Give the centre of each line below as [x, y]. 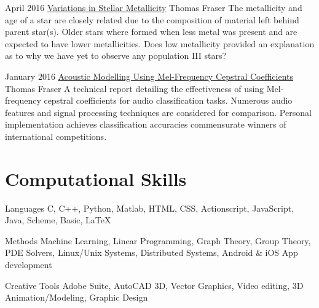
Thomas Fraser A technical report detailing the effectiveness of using [135, 88]
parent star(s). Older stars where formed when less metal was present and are [151, 32]
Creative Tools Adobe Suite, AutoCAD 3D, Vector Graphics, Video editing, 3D [154, 285]
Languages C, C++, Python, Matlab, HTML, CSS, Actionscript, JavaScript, [150, 208]
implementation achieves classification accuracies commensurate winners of [146, 124]
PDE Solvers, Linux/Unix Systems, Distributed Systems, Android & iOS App [152, 252]
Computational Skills [96, 178]
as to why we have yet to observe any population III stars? [116, 56]
